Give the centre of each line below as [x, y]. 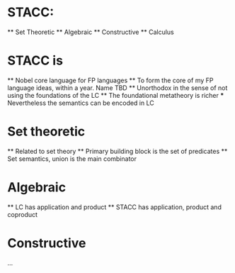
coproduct [22, 214]
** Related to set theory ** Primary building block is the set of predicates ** [117, 151]
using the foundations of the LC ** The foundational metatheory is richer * [116, 95]
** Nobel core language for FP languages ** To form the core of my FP [110, 80]
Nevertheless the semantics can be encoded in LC [81, 103]
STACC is [35, 61]
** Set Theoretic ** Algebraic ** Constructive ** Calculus [91, 32]
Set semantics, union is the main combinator [72, 158]
